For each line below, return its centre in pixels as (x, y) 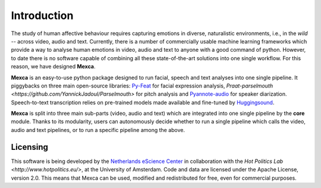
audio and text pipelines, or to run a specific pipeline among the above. (98, 130)
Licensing (30, 147)
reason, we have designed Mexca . (53, 67)
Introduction (42, 15)
